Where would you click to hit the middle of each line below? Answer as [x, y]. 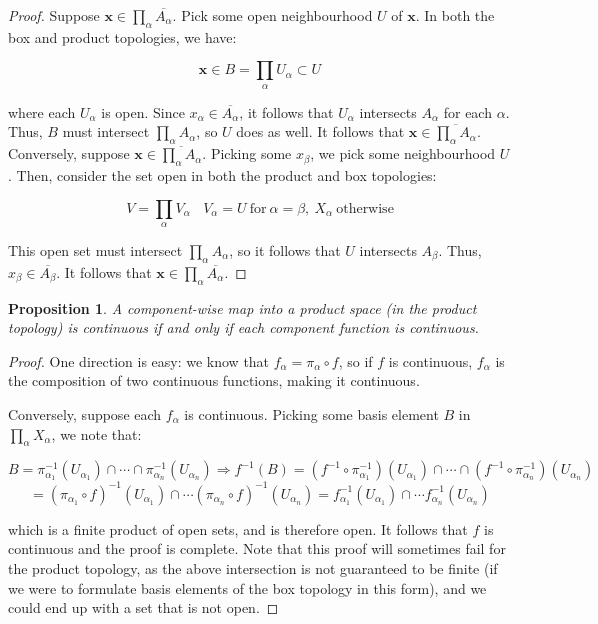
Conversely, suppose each [85, 413]
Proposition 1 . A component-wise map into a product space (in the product [242, 307]
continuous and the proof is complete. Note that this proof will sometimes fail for [257, 548]
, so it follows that [285, 249]
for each [467, 111]
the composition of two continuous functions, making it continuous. [214, 380]
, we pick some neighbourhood [403, 153]
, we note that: [96, 433]
